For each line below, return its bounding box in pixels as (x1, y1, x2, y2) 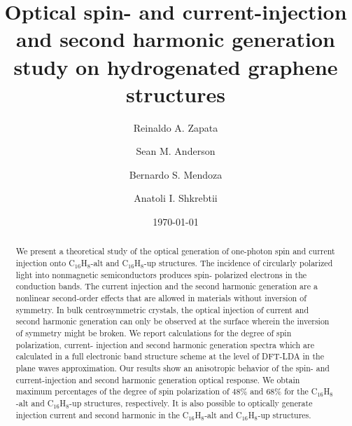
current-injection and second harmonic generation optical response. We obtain (15, 373, 300, 385)
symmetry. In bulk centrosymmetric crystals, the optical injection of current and (15, 303, 309, 315)
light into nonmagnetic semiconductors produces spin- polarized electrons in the (15, 268, 307, 280)
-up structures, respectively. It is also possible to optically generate (69, 397, 313, 408)
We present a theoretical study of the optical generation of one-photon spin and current (15, 245, 335, 257)
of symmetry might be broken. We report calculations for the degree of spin (15, 327, 292, 339)
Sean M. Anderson (136, 144, 216, 158)
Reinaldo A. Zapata (133, 120, 218, 135)
